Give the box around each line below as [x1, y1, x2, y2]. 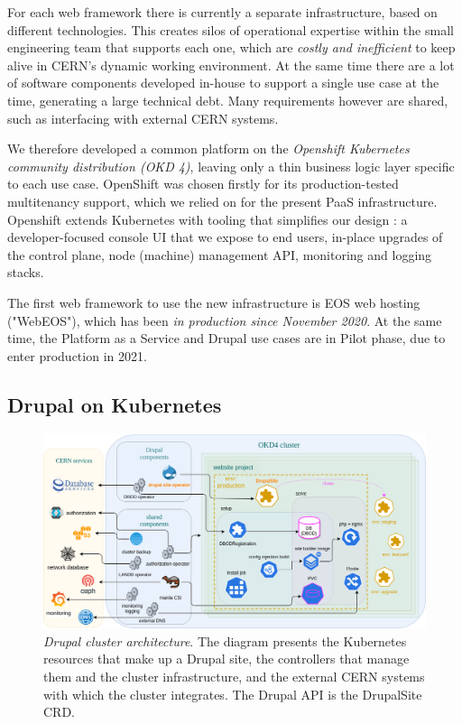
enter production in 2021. [7, 346, 147, 365]
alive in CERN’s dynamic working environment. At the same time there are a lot [7, 55, 455, 74]
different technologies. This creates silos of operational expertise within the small [7, 20, 454, 39]
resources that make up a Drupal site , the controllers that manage [43, 649, 410, 668]
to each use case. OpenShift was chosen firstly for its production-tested [7, 174, 399, 193]
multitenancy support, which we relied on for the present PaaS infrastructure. [7, 191, 438, 210]
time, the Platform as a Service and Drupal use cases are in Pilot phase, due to [7, 329, 446, 348]
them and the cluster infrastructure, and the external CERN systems [43, 666, 425, 685]
